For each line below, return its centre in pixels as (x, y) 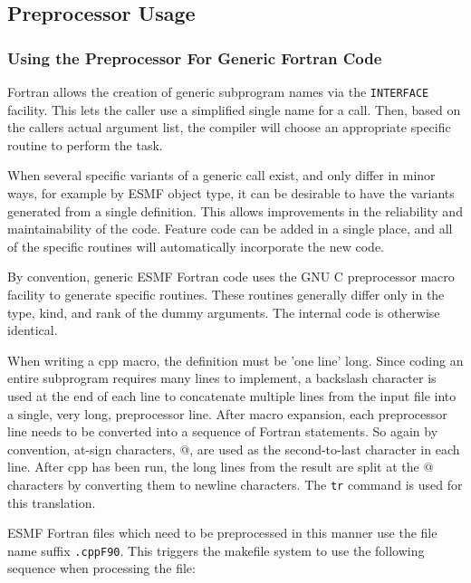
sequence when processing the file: (101, 568)
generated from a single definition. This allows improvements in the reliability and (235, 210)
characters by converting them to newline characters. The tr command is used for (235, 484)
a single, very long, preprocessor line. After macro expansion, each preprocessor (227, 413)
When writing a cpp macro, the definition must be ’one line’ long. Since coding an (235, 360)
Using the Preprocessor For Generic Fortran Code (195, 57)
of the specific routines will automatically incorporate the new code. (196, 246)
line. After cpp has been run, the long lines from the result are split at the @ (221, 467)
